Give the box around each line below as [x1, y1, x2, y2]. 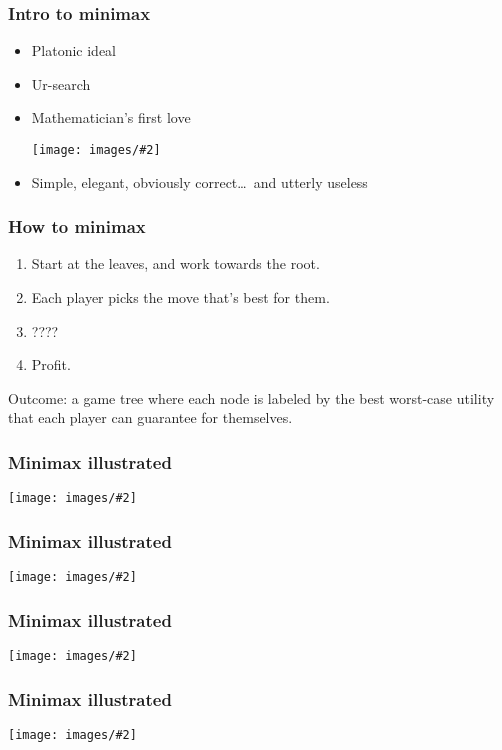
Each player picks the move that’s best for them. [31, 287, 330, 308]
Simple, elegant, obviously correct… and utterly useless [31, 171, 368, 192]
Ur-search [31, 73, 91, 94]
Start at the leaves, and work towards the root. [31, 253, 320, 274]
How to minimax [8, 214, 146, 239]
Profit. [31, 354, 71, 375]
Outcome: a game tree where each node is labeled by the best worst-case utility [8, 387, 495, 408]
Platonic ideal [31, 40, 117, 61]
